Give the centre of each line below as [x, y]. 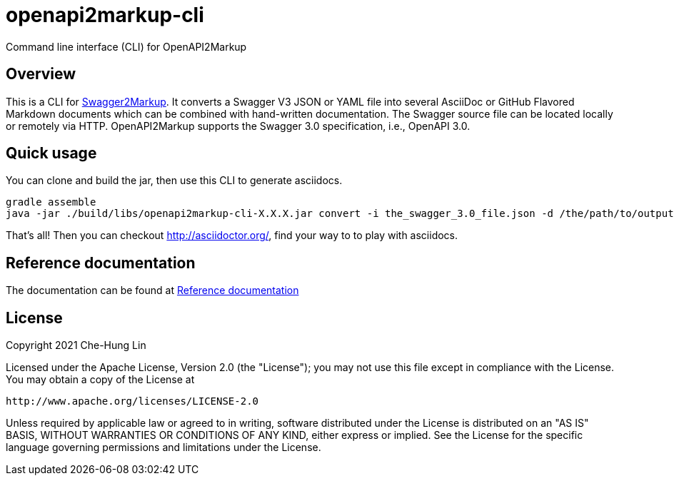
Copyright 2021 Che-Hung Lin [76, 345]
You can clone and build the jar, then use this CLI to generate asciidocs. [174, 181]
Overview [41, 74]
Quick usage [51, 153]
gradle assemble [51, 202]
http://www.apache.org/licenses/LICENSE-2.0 [132, 401]
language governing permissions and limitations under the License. [164, 447]
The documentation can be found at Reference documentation [152, 290]
